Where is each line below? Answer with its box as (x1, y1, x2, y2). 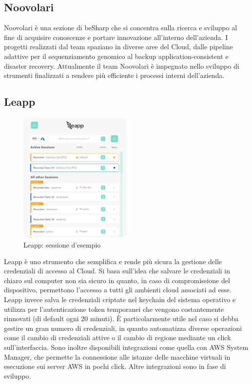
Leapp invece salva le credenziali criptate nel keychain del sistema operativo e (4, 294, 236, 304)
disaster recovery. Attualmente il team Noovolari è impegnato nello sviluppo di (4, 60, 239, 71)
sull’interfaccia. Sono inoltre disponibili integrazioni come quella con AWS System (4, 342, 249, 352)
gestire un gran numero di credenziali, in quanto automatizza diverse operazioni (4, 323, 242, 333)
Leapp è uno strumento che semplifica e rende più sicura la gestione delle (4, 256, 222, 266)
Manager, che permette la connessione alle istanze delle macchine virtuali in (4, 351, 231, 362)
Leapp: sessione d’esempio (23, 240, 101, 250)
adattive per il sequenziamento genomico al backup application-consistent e (4, 51, 229, 61)
